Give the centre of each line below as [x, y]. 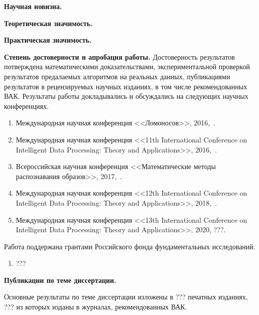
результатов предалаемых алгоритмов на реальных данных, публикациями [117, 76]
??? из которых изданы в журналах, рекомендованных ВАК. [96, 307]
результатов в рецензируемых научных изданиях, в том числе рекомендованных [126, 86]
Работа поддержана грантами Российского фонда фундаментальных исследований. [130, 246]
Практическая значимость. [48, 40]
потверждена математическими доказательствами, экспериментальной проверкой [127, 66]
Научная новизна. [33, 6]
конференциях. [26, 106]
